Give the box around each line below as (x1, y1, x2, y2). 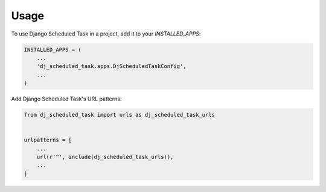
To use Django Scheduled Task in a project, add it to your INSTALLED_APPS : (11, 30, 201, 37)
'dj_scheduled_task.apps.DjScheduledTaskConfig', (36, 63, 187, 70)
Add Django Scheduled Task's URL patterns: (11, 95, 122, 102)
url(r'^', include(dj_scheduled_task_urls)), (36, 153, 174, 161)
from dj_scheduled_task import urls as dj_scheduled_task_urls (24, 111, 216, 119)
